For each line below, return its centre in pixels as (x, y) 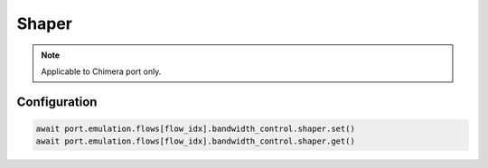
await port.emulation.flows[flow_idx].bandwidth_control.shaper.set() (196, 128)
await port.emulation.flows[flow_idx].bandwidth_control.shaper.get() (196, 141)
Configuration (57, 102)
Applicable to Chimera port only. (101, 71)
